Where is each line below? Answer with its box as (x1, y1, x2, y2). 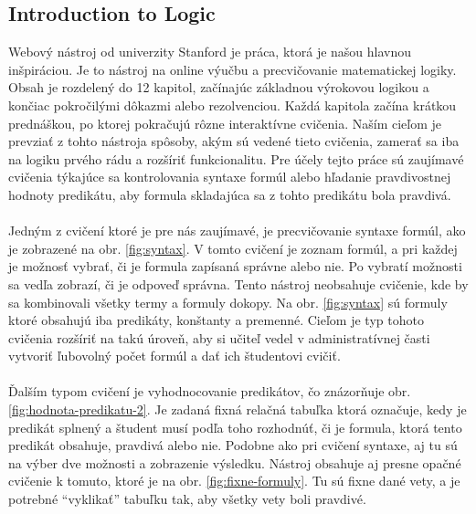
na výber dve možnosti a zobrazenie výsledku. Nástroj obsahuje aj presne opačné (8, 453, 461, 472)
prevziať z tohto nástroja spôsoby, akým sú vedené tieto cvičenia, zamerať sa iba (8, 131, 460, 151)
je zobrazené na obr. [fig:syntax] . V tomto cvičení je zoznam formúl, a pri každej (8, 238, 458, 257)
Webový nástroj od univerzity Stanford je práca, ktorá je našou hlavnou (8, 42, 412, 61)
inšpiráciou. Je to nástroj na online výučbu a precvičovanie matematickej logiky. (8, 59, 457, 79)
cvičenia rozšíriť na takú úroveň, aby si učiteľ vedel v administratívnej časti (8, 328, 430, 347)
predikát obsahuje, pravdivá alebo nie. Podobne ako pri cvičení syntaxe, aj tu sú (8, 435, 458, 455)
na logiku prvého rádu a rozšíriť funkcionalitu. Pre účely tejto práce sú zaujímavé (8, 149, 464, 168)
